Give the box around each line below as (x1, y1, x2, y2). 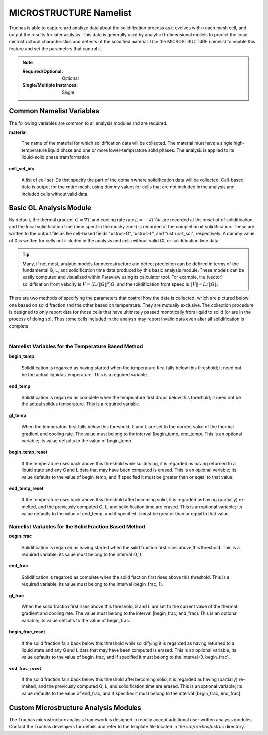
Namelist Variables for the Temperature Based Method (9, 343, 143, 350)
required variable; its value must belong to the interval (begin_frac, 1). (21, 581, 164, 587)
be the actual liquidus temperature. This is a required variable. (21, 372, 148, 378)
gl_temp (9, 412, 27, 418)
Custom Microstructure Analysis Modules (9, 703, 141, 712)
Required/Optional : (22, 68, 63, 74)
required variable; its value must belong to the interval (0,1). (21, 551, 143, 558)
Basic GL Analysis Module (9, 203, 92, 212)
